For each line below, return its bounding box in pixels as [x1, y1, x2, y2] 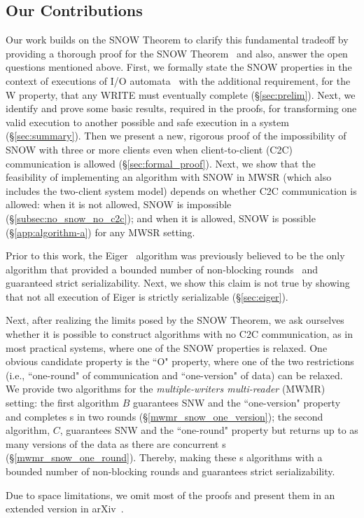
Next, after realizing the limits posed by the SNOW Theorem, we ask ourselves [6, 313, 344, 327]
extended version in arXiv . [6, 501, 124, 516]
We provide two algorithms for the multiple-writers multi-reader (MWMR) [6, 381, 325, 396]
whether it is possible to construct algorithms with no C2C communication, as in [6, 327, 353, 341]
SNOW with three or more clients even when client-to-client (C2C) [6, 142, 293, 156]
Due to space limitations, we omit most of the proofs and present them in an [6, 487, 335, 502]
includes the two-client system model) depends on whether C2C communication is [6, 183, 357, 198]
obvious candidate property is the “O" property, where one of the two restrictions [6, 354, 354, 369]
